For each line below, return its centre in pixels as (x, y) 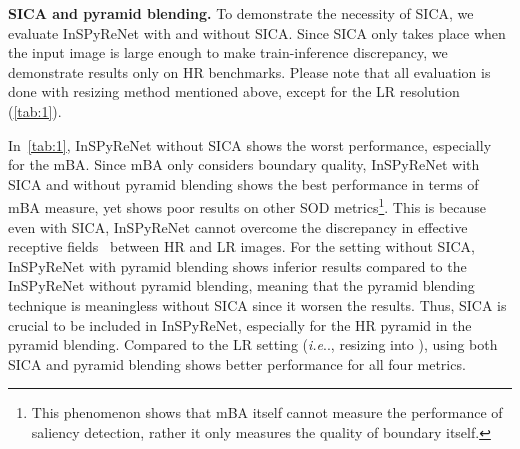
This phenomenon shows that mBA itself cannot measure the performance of (267, 412)
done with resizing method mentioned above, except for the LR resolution (234, 91)
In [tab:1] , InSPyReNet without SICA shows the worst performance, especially (250, 144)
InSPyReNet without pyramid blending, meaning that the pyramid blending (241, 285)
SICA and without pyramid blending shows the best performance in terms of (243, 183)
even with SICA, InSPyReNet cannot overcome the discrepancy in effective (238, 226)
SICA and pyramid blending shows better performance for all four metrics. (237, 363)
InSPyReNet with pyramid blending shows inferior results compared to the (237, 265)
